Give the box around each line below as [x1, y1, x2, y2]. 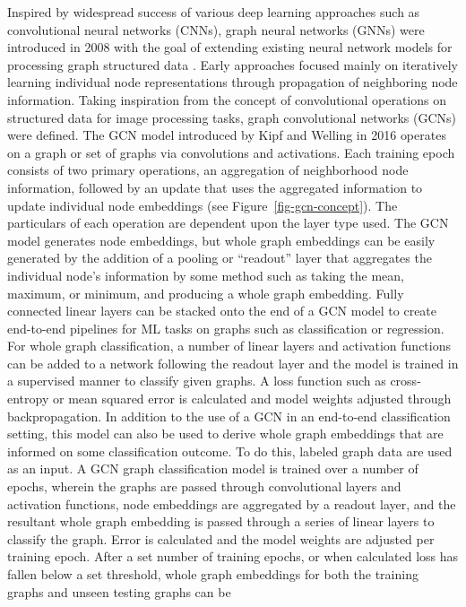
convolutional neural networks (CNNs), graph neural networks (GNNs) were [7, 20, 425, 39]
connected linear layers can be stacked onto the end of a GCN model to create [7, 301, 437, 320]
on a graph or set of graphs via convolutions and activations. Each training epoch [7, 143, 455, 161]
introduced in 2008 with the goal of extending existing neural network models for [7, 38, 453, 56]
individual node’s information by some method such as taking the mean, [7, 265, 404, 284]
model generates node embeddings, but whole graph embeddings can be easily [7, 230, 436, 249]
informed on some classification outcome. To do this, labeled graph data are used [7, 441, 453, 460]
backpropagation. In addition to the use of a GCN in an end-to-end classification [7, 406, 451, 425]
